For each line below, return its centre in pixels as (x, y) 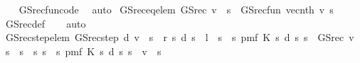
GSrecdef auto (46, 23)
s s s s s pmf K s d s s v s (83, 51)
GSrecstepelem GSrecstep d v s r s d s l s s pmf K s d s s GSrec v (180, 37)
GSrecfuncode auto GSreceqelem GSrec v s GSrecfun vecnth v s (176, 9)
